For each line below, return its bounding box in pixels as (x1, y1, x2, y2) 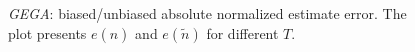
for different (206, 22, 279, 43)
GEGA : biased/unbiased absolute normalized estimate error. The (8, 3, 407, 23)
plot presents (8, 22, 87, 43)
